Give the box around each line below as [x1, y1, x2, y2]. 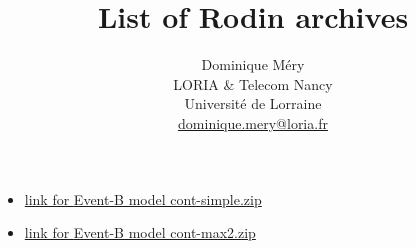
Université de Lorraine [184, 93, 322, 114]
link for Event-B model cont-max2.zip [24, 222, 256, 243]
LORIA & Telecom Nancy [173, 73, 333, 94]
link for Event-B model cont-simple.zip [24, 188, 262, 209]
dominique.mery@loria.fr [178, 112, 328, 133]
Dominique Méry [201, 54, 305, 75]
